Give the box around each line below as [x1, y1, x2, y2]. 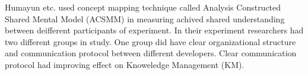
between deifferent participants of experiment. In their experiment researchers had [5, 24, 304, 36]
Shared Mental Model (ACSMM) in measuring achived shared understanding [5, 12, 285, 25]
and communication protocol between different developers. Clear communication [5, 47, 297, 59]
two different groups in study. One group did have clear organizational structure [5, 35, 296, 47]
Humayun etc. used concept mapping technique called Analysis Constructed [5, 1, 281, 13]
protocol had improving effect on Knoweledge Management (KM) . [5, 58, 245, 70]
